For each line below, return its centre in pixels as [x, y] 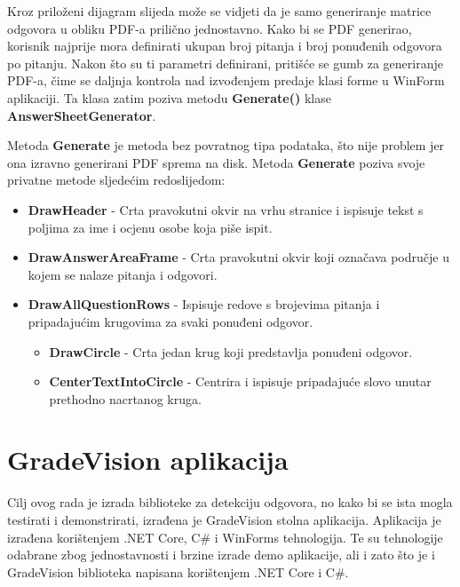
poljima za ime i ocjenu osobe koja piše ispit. [150, 227]
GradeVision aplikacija [148, 460]
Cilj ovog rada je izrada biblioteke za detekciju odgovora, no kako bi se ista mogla [230, 502]
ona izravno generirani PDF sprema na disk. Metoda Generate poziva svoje [216, 162]
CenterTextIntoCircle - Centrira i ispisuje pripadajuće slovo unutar [240, 381]
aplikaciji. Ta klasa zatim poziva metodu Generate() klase [169, 97]
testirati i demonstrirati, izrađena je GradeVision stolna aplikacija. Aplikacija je [224, 520]
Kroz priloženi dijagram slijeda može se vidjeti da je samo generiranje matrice [219, 11]
